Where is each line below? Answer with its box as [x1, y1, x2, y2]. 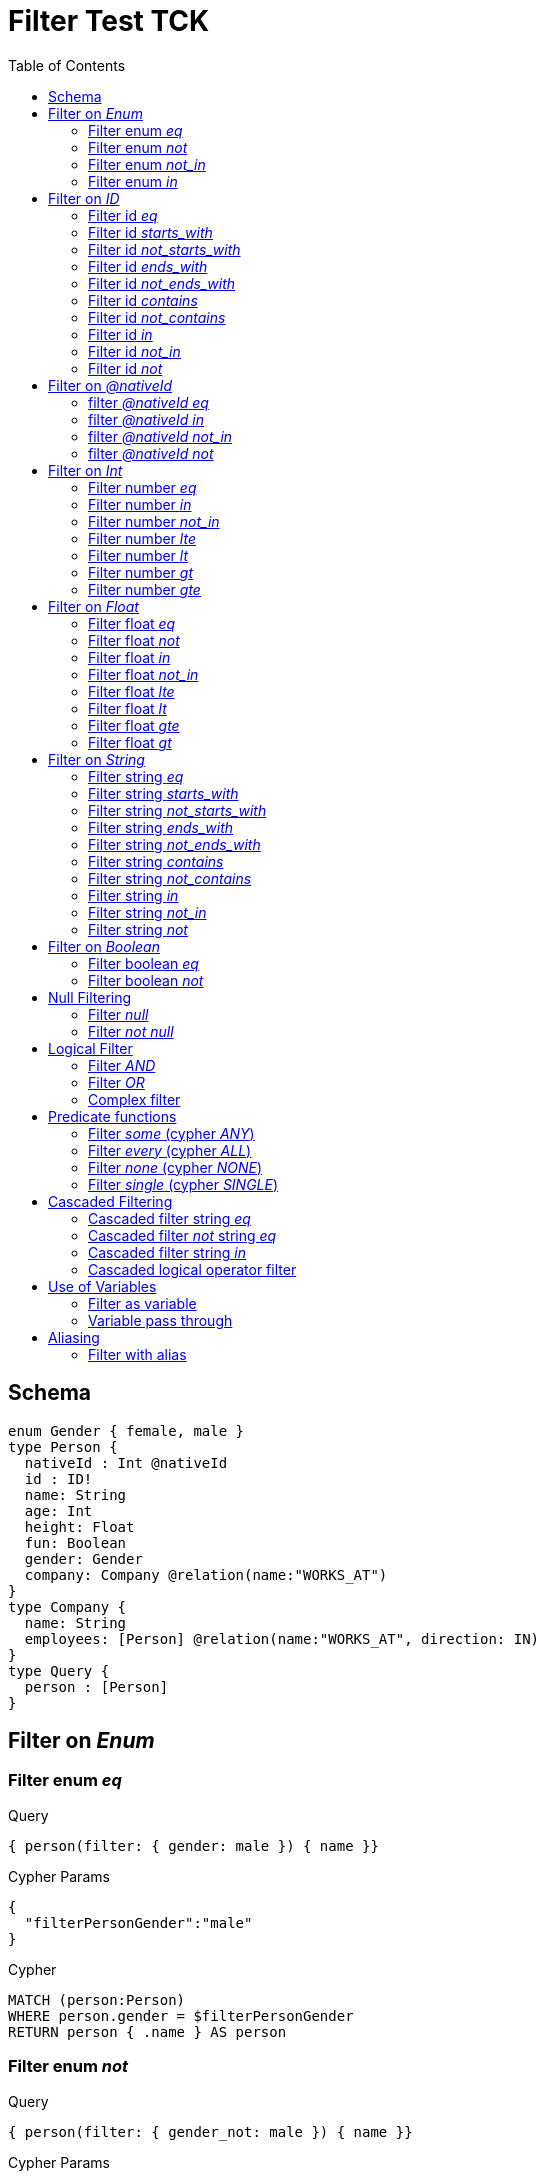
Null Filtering [48, 988, 132, 1006]
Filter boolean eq [88, 954, 199, 972]
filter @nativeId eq [88, 393, 209, 411]
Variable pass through [88, 1311, 233, 1329]
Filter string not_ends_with [88, 835, 261, 853]
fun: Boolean [24, 1534, 127, 1551]
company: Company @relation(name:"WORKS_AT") [24, 1566, 388, 1583]
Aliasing [48, 1328, 100, 1346]
